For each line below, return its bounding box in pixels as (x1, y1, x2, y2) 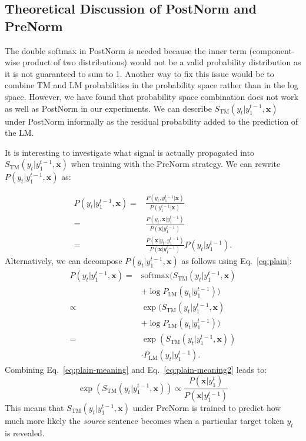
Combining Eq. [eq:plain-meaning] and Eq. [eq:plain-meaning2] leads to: (5, 363, 267, 375)
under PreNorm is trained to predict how (132, 401, 281, 413)
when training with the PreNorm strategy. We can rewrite (71, 158, 281, 170)
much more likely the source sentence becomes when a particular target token (5, 414, 284, 426)
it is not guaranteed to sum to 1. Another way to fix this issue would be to (5, 67, 274, 79)
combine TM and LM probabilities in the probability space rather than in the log (5, 79, 298, 91)
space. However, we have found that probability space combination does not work (5, 90, 298, 102)
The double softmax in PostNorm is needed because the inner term (5, 44, 247, 56)
